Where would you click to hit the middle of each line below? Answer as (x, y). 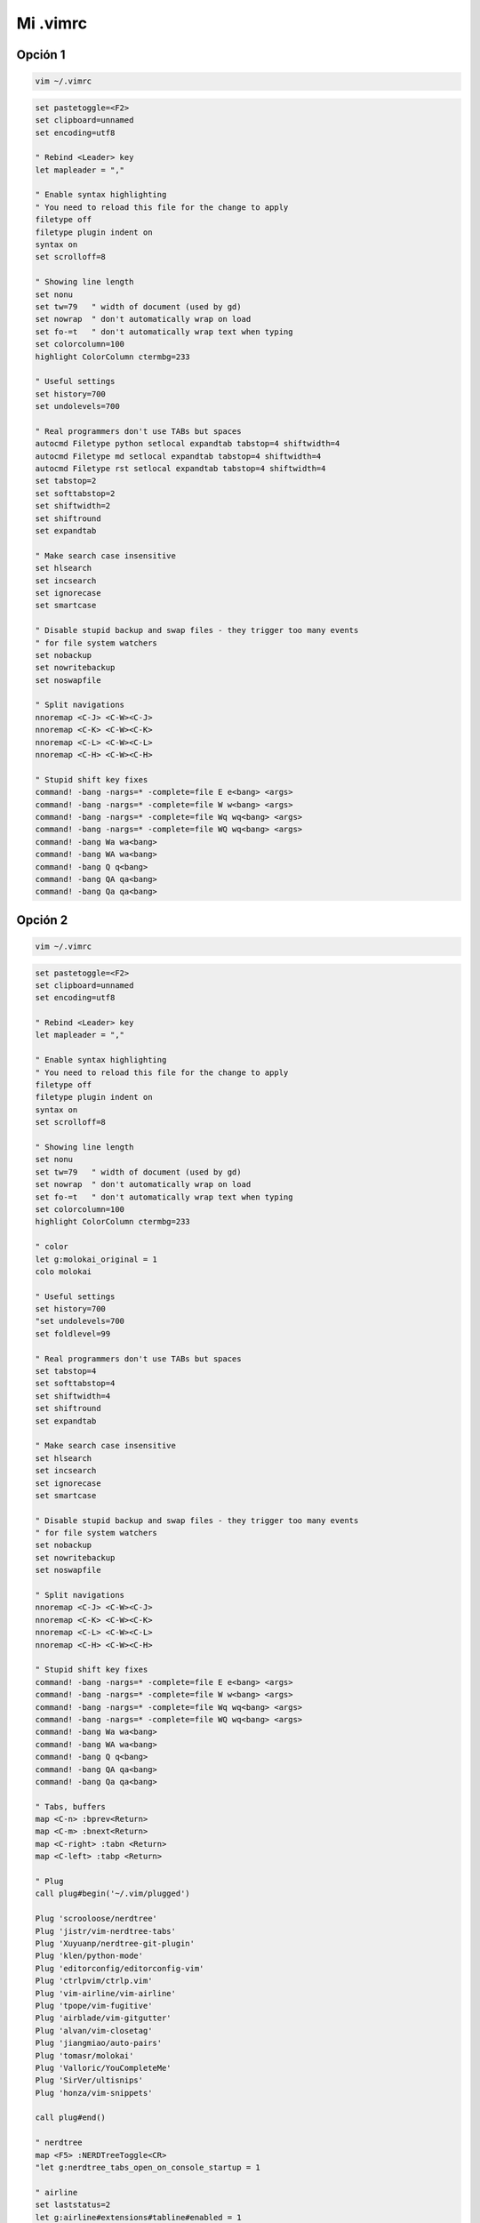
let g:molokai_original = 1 (96, 1259)
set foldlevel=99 (73, 1333)
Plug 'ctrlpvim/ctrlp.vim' (94, 1981)
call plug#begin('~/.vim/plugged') (112, 1894)
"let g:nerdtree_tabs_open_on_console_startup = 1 (148, 2168)
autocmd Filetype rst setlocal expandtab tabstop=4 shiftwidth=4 (180, 469)
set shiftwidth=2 (73, 506)
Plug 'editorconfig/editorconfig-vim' (120, 1968)
